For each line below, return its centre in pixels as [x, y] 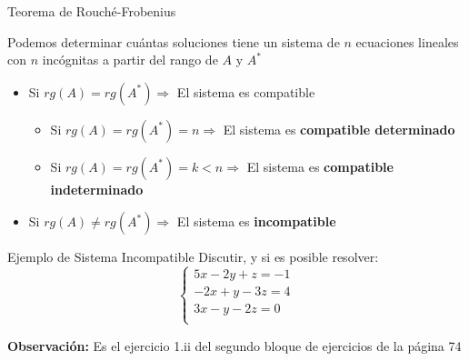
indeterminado [97, 189]
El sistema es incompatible [256, 221]
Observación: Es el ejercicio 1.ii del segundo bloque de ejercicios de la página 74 [234, 345]
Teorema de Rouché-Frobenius [92, 11]
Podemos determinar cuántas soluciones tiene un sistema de [174, 41]
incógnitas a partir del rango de [130, 60]
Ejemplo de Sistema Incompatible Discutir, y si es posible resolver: [193, 257]
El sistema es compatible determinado [339, 129]
